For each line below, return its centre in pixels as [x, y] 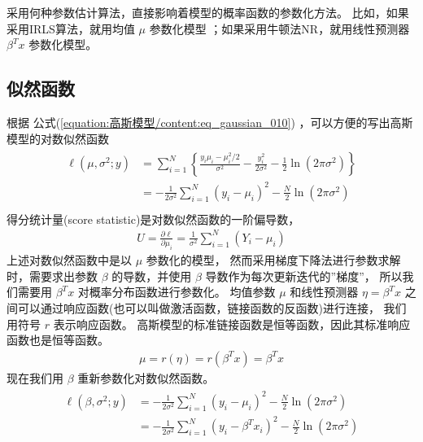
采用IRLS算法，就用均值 [71, 28]
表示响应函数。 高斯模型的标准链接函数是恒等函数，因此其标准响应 [232, 324]
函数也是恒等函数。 [58, 340]
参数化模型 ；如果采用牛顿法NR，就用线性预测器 [279, 28]
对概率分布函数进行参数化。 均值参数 [177, 292]
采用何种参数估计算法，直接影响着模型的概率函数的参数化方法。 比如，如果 [208, 12]
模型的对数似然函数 [58, 138]
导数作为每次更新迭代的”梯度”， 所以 [304, 276]
